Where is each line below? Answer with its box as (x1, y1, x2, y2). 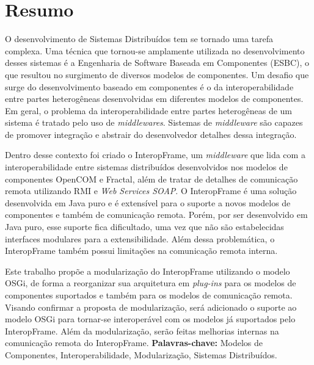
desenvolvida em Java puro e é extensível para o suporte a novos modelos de (5, 196, 291, 209)
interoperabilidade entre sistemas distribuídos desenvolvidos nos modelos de (5, 161, 288, 173)
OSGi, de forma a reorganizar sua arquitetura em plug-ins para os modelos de (5, 276, 296, 289)
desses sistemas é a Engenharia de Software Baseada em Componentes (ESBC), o (5, 56, 309, 69)
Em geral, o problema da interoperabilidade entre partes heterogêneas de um (5, 104, 293, 117)
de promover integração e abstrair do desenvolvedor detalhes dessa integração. (5, 128, 297, 140)
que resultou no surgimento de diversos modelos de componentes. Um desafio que (5, 68, 309, 81)
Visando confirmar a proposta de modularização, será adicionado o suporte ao (5, 300, 297, 313)
